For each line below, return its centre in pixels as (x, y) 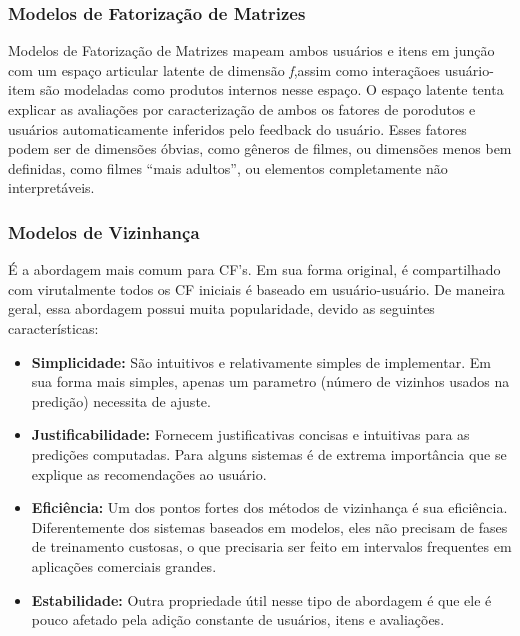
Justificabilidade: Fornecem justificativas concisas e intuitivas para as (250, 434)
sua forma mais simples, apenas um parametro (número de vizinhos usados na (270, 381)
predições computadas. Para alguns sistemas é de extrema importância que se (269, 453)
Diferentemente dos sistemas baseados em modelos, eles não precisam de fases (269, 526)
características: (53, 327)
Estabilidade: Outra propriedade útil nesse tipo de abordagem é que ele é (261, 599)
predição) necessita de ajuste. (121, 400)
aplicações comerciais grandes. (124, 565)
